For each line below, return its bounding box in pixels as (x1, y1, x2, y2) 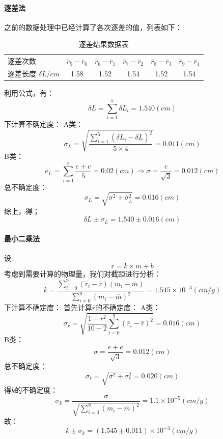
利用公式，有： (4, 88, 54, 98)
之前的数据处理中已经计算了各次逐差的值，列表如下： (4, 21, 182, 32)
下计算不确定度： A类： (4, 118, 83, 129)
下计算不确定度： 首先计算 (4, 301, 92, 312)
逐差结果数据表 (78, 39, 129, 49)
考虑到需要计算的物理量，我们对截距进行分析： (4, 268, 161, 279)
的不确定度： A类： (95, 301, 160, 312)
